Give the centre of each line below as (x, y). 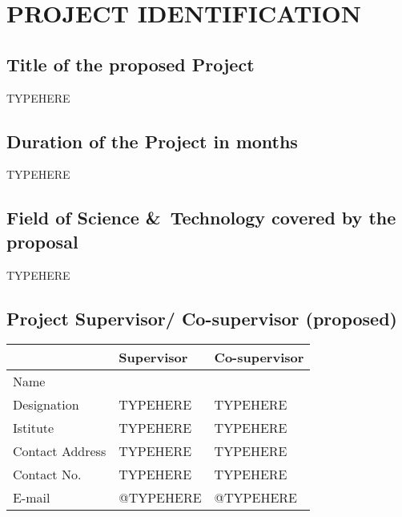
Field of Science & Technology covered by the (201, 218)
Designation (46, 405)
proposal (42, 241)
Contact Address (60, 451)
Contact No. (47, 475)
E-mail (32, 498)
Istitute (34, 428)
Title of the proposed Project (131, 64)
